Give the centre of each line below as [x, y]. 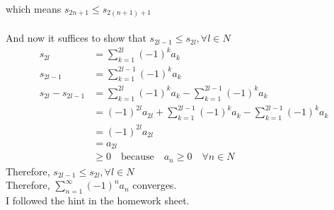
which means [34, 8]
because [137, 157]
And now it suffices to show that [76, 38]
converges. [155, 185]
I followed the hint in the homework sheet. [98, 200]
